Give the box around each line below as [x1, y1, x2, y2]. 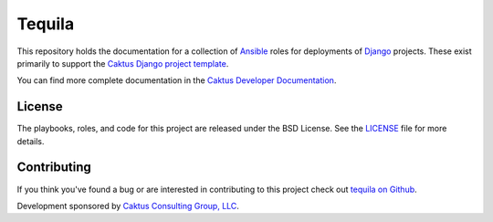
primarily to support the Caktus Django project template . [16, 58, 229, 69]
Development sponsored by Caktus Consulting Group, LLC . [16, 200, 239, 211]
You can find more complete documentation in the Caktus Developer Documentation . [16, 75, 337, 86]
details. [16, 135, 45, 146]
